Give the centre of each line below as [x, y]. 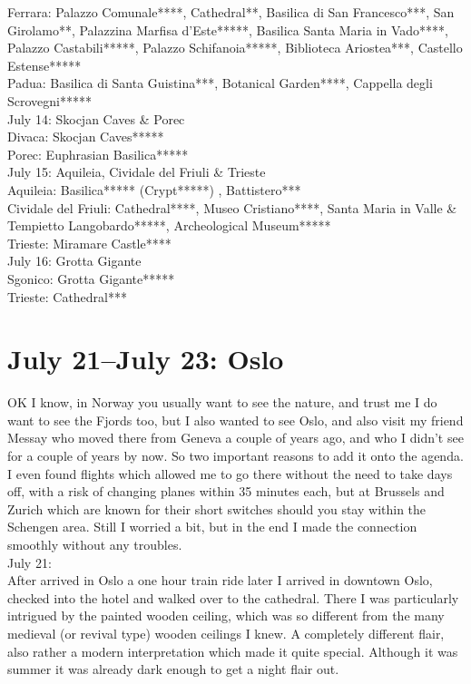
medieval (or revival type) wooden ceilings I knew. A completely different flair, [226, 633]
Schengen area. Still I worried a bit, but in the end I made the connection [212, 527]
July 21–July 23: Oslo [146, 359]
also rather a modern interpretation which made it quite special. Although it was [233, 651]
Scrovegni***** [49, 100]
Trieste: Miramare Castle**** [89, 243]
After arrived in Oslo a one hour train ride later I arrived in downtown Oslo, [220, 580]
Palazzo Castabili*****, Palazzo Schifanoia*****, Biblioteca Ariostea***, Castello [235, 48]
